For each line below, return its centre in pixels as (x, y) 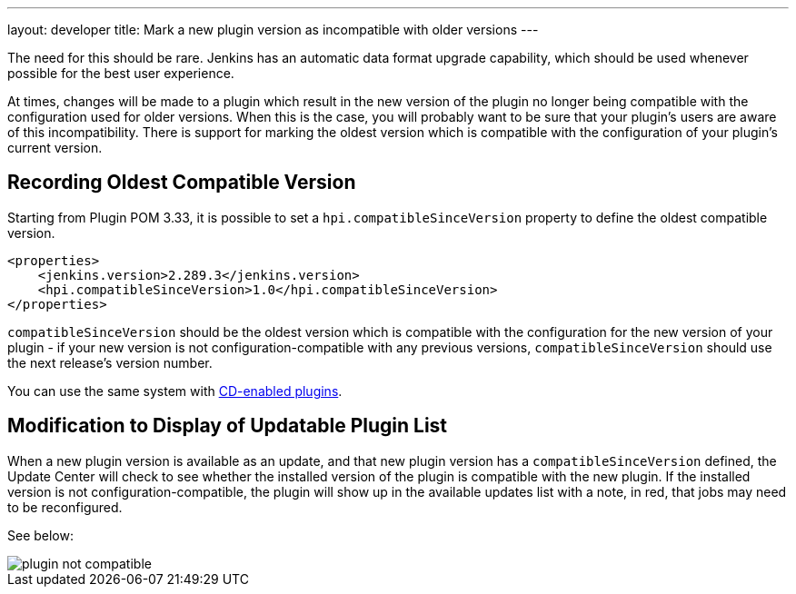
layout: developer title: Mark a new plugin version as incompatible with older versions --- (273, 30)
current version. (55, 148)
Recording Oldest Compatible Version (182, 183)
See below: (41, 535)
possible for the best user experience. (121, 73)
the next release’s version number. (110, 362)
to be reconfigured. (65, 507)
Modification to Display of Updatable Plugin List (228, 426)
